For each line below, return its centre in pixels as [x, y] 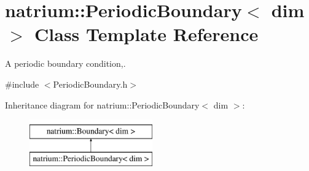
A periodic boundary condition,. [65, 63]
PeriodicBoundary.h [90, 84]
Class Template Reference [147, 34]
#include [22, 84]
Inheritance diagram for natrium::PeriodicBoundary [102, 104]
